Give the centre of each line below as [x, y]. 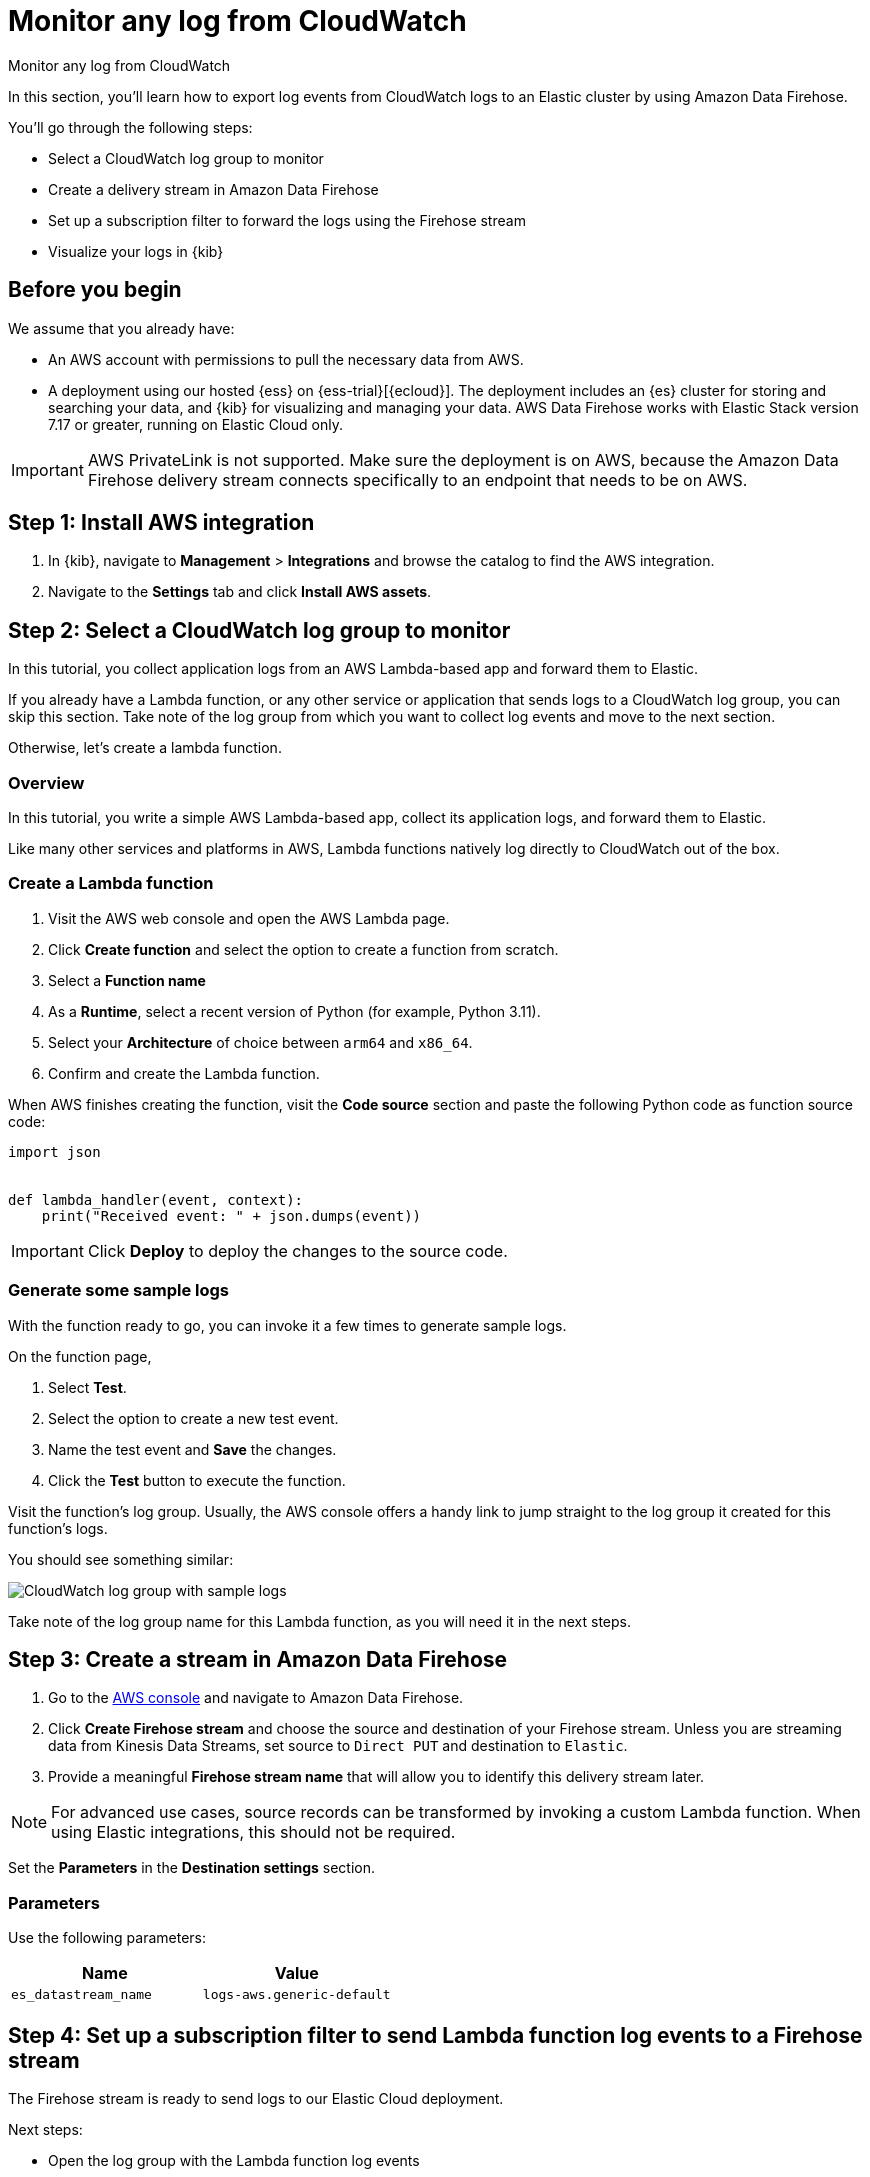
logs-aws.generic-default [296, 1995]
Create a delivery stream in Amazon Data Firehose [213, 189]
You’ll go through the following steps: [130, 127]
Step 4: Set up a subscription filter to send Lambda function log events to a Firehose [435, 2035]
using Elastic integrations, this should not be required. [253, 1832]
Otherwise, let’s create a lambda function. [145, 748]
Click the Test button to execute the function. [197, 1480]
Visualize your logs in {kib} [136, 251]
